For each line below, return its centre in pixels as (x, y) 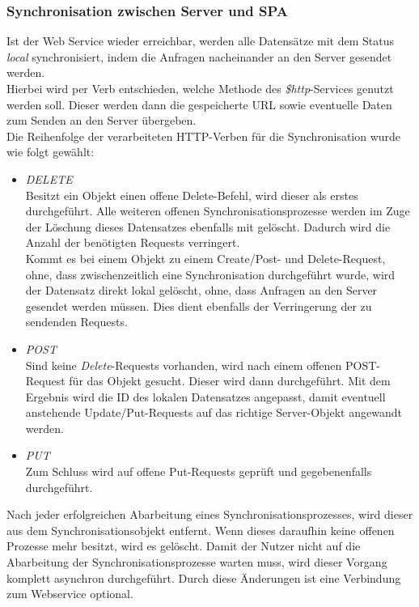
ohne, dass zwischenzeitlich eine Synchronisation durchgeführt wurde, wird (210, 274)
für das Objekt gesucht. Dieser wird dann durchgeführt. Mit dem (230, 381)
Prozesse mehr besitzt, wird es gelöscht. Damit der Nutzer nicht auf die (184, 546)
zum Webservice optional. (70, 594)
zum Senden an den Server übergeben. (102, 120)
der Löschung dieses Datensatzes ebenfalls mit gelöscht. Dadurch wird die (208, 226)
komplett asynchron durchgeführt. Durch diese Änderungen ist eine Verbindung (204, 577)
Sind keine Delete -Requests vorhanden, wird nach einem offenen (184, 365)
